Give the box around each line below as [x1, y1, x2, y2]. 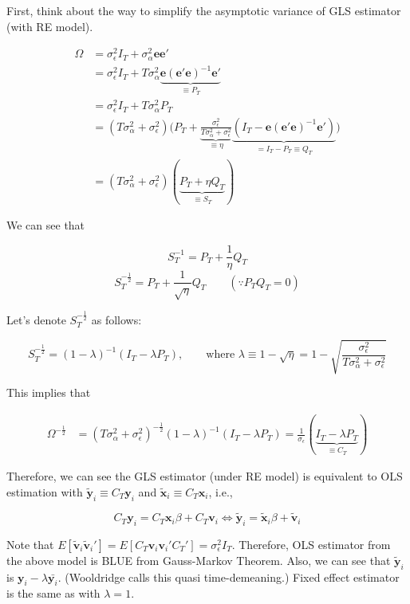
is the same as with [6, 585, 101, 602]
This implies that [6, 384, 91, 401]
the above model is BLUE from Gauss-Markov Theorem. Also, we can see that [6, 551, 391, 568]
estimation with [6, 484, 83, 500]
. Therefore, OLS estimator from [231, 535, 391, 552]
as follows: [91, 312, 142, 328]
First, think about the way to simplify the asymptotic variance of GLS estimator [6, 2, 401, 18]
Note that [6, 535, 54, 552]
